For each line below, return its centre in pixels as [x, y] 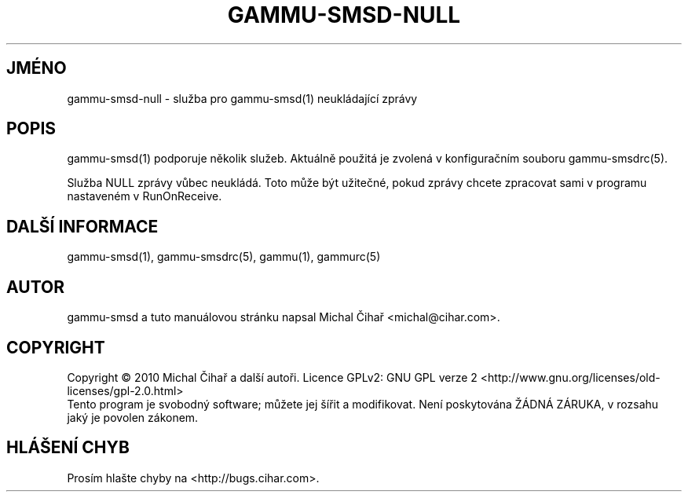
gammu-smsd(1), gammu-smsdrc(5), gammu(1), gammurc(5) [224, 257]
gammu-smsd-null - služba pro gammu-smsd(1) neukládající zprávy [242, 98]
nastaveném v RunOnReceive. [145, 196]
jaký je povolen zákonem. [133, 417]
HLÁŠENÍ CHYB [68, 448]
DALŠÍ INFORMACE [82, 226]
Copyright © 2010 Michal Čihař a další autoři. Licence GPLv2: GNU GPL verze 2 [272, 377]
